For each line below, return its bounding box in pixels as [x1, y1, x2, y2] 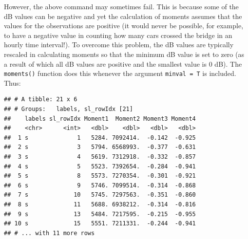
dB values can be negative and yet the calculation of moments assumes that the [4, 11, 242, 21]
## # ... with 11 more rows [4, 229, 95, 237]
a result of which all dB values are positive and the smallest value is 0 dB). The [4, 58, 242, 69]
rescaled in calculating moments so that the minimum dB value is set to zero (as [4, 49, 244, 59]
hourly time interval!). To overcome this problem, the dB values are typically [4, 39, 234, 50]
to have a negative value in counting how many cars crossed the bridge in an [4, 30, 232, 40]
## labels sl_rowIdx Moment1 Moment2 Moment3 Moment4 [4, 115, 196, 122]
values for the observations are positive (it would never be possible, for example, [4, 20, 244, 31]
